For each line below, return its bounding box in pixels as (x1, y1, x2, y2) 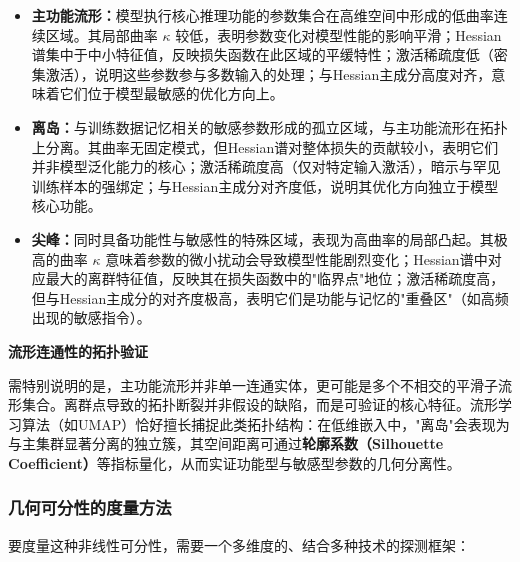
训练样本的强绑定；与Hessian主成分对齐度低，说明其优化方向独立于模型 (31, 175, 499, 196)
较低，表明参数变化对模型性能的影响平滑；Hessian (175, 24, 502, 45)
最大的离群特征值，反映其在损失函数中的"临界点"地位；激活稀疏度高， (45, 268, 505, 289)
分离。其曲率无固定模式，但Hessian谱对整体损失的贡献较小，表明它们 (45, 136, 499, 157)
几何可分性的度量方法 (8, 495, 172, 520)
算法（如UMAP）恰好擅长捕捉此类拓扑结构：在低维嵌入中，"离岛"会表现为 (21, 413, 510, 434)
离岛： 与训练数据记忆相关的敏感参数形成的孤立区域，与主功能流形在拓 (31, 116, 494, 137)
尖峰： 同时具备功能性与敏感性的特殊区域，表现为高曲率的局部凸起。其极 (31, 228, 508, 249)
